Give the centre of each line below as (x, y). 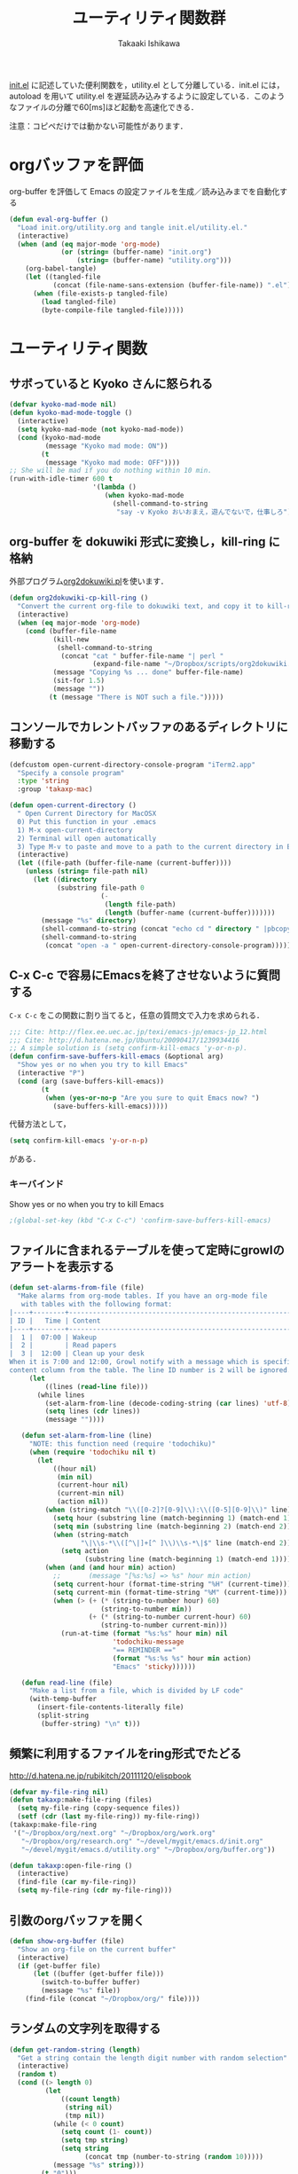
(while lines (61, 1395)
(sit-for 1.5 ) (78, 681)
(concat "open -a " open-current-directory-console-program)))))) (170, 946)
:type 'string (43, 781)
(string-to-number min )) (146, 1609)
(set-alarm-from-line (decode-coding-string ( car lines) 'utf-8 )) (170, 1403)
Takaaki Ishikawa (149, 43)
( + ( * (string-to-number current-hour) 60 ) (170, 1617)
